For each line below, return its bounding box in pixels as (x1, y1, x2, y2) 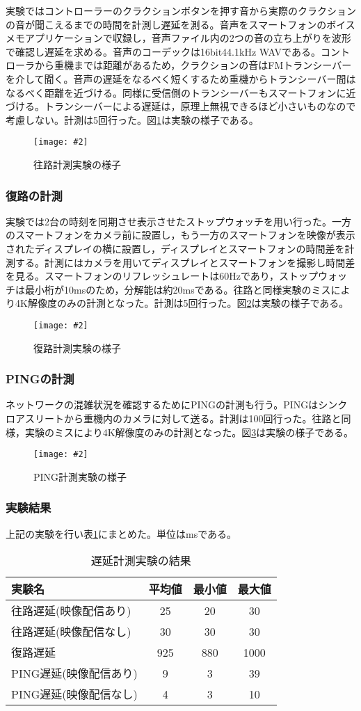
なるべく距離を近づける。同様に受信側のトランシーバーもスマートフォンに (6, 85, 346, 99)
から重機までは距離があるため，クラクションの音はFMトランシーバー (34, 58, 352, 72)
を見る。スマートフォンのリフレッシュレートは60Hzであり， (6, 269, 279, 283)
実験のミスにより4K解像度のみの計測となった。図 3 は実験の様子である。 (24, 424, 354, 439)
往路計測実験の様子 (33, 157, 121, 171)
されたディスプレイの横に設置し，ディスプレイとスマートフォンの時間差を (6, 241, 345, 255)
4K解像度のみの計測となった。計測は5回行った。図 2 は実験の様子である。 (15, 296, 349, 310)
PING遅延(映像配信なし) (11, 686, 138, 703)
